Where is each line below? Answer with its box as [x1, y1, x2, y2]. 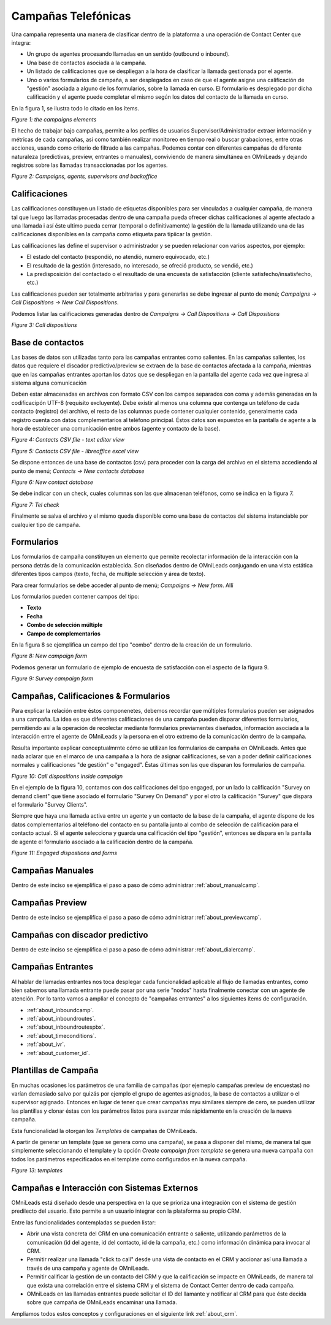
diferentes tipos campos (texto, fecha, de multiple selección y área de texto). [11, 570, 205, 578]
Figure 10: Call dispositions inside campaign [11, 772, 123, 780]
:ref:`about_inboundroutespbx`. [26, 1023, 105, 1031]
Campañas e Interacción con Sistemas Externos [11, 1183, 199, 1193]
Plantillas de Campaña [11, 1065, 99, 1076]
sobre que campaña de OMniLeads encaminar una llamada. [26, 1299, 178, 1306]
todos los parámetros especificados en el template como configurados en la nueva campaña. [11, 1155, 248, 1162]
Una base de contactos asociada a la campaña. [26, 59, 146, 66]
